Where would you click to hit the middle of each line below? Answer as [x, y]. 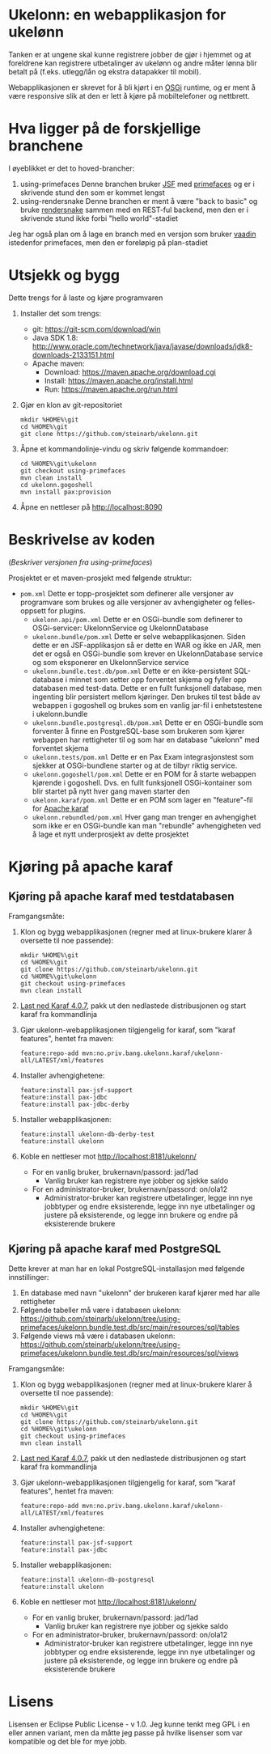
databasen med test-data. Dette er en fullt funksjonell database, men [147, 688]
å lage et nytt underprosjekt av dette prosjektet [110, 834]
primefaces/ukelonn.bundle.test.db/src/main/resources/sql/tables [130, 1327]
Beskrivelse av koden [82, 540]
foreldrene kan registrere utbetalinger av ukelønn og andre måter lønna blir [133, 63]
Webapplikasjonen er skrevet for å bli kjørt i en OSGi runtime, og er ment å [132, 87]
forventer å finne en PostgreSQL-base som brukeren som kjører [138, 731]
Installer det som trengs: [61, 313]
